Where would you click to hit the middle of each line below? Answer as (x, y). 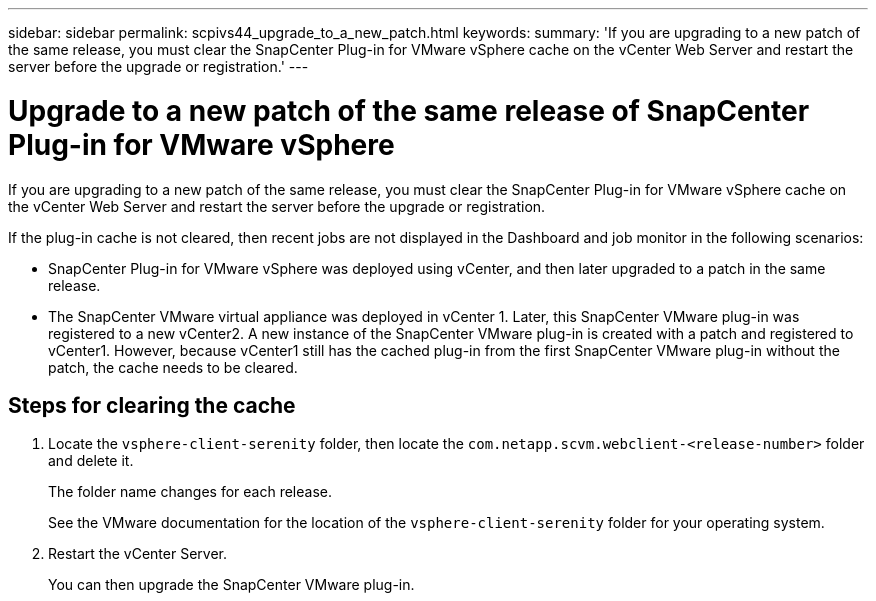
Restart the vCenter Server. (137, 554)
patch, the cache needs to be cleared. (173, 367)
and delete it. (91, 461)
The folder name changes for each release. (190, 492)
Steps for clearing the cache (152, 405)
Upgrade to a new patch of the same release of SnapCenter (409, 110)
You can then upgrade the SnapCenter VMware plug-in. (231, 585)
